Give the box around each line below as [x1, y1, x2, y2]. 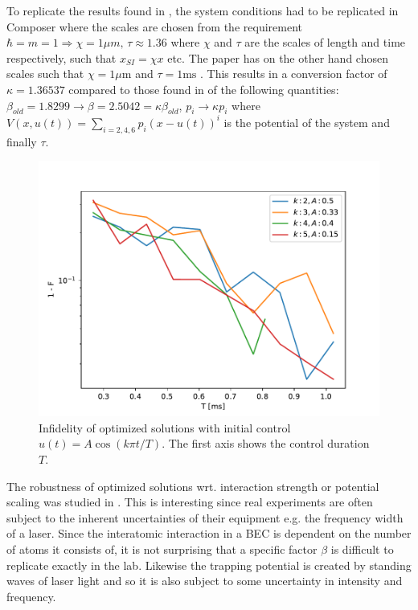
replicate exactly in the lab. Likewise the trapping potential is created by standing [6, 556, 412, 573]
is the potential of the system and [223, 113, 390, 130]
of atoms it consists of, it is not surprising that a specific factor [6, 541, 318, 557]
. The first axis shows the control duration [162, 435, 370, 452]
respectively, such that [6, 49, 117, 66]
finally [6, 133, 37, 149]
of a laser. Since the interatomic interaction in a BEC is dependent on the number [6, 525, 412, 542]
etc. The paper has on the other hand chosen [167, 49, 388, 66]
